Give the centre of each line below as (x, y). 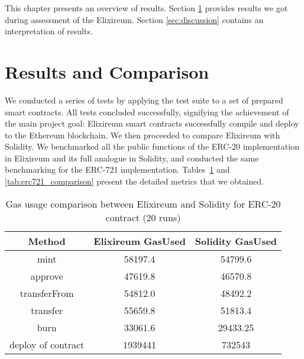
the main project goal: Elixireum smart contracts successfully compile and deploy (152, 123)
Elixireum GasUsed (140, 241)
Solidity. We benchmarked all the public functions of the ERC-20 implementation (152, 146)
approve (47, 276)
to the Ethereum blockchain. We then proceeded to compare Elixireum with (143, 135)
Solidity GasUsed (236, 241)
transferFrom (47, 293)
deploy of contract (47, 344)
